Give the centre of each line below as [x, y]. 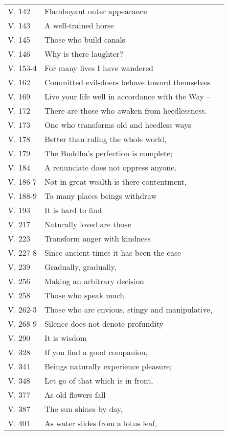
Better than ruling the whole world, [106, 139]
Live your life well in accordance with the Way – [128, 96]
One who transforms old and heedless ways [118, 125]
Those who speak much [84, 295]
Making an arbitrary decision [94, 281]
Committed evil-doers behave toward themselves [127, 82]
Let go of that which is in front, [99, 380]
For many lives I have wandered [99, 68]
